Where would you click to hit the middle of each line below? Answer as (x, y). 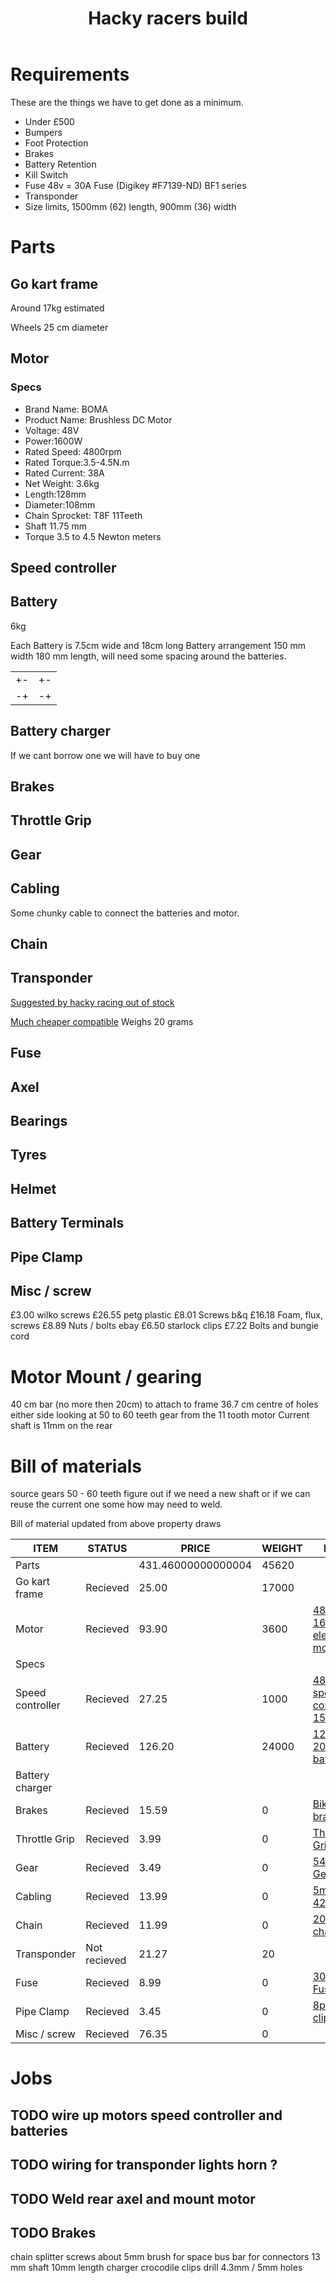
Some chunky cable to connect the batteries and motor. (125, 913)
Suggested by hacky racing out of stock (92, 1002)
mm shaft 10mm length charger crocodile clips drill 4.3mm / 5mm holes (156, 2268)
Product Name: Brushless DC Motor (98, 419)
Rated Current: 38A (64, 473)
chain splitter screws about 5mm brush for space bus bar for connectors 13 (165, 2257)
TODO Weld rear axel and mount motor (133, 2198)
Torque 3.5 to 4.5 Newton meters (93, 536)
